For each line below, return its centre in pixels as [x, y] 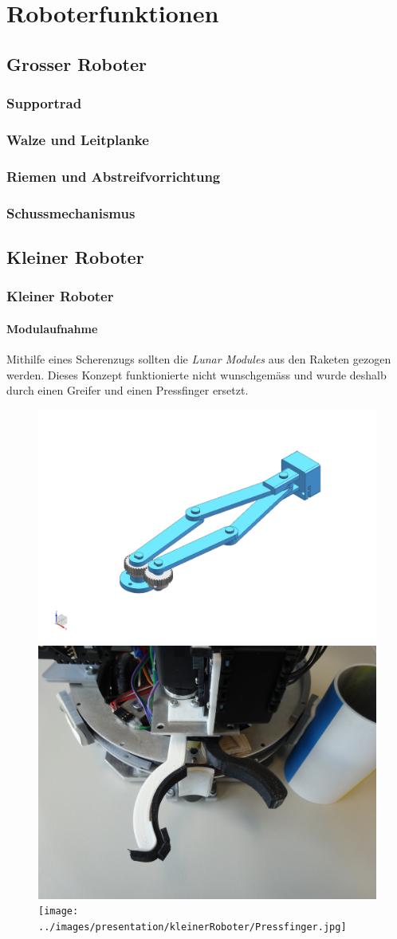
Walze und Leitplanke [78, 139]
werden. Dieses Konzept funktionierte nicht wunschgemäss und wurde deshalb [197, 374]
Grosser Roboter [77, 63]
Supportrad [44, 103]
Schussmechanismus [71, 212]
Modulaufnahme [52, 328]
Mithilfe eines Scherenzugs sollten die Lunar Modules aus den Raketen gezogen [199, 358]
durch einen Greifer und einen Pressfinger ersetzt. [128, 390]
